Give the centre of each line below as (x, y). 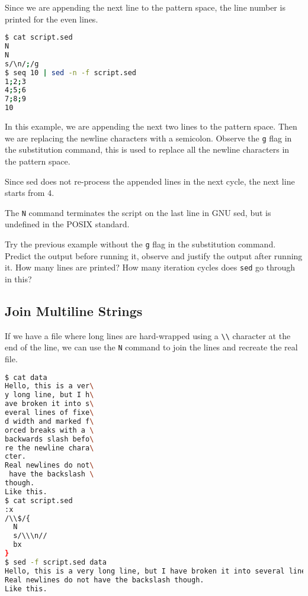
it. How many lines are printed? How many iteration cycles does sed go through (150, 267)
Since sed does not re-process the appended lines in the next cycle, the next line (150, 181)
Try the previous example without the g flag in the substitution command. (140, 244)
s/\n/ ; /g (22, 64)
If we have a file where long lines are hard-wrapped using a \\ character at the (148, 335)
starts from (25, 193)
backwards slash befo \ (49, 439)
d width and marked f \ (49, 421)
